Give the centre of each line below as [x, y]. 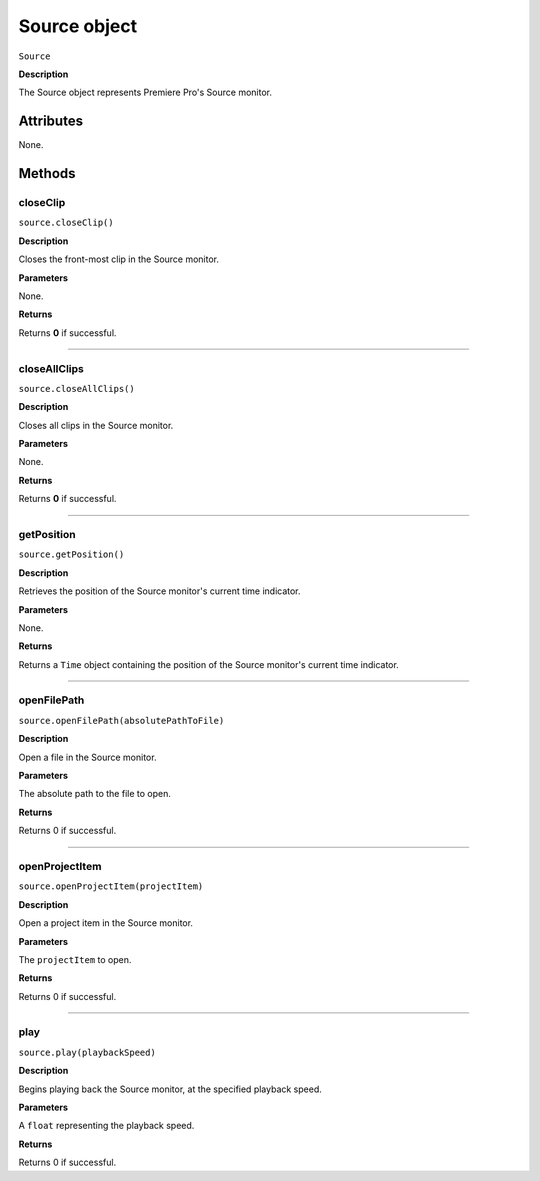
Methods [47, 173]
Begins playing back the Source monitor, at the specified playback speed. [170, 1089]
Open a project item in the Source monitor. [106, 923]
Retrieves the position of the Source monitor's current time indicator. [159, 591]
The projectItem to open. [75, 959]
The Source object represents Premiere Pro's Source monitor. [145, 92]
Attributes [51, 121]
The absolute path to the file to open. [95, 794]
